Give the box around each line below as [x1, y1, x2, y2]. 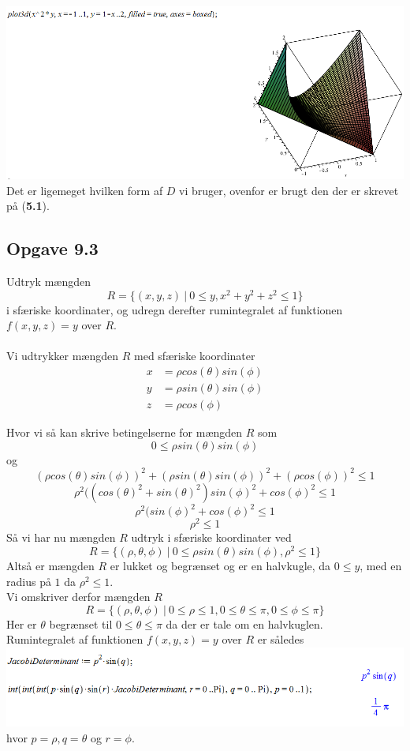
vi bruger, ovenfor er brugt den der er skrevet [179, 182, 399, 198]
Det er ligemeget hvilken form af [6, 182, 163, 198]
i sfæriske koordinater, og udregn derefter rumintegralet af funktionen [6, 301, 343, 317]
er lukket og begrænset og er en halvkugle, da [110, 558, 331, 574]
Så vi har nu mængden [6, 529, 116, 546]
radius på [6, 573, 51, 589]
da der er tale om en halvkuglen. [166, 615, 323, 632]
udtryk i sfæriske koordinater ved [131, 529, 292, 546]
